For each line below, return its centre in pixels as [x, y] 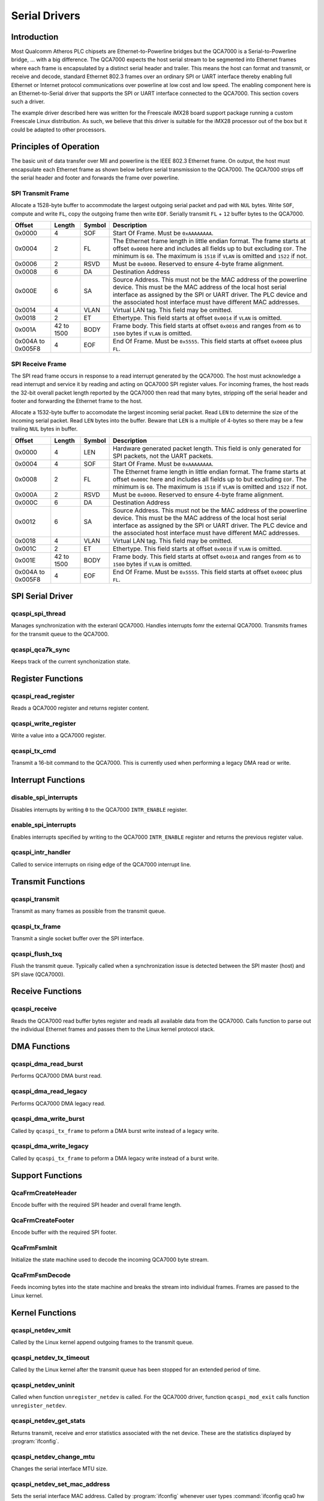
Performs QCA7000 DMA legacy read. [58, 1103]
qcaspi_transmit [35, 899]
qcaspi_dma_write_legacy [50, 1146]
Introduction [35, 37]
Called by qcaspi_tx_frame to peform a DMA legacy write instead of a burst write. [115, 1158]
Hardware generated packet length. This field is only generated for [207, 448]
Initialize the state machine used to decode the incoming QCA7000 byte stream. [110, 1260]
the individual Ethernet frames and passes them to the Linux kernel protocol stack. [113, 1029]
